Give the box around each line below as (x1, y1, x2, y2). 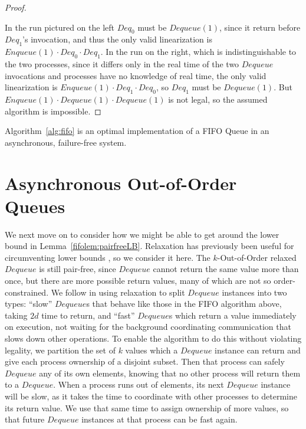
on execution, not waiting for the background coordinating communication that (5, 320, 291, 333)
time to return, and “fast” (41, 309, 135, 321)
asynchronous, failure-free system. (5, 136, 127, 148)
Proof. (5, 1, 27, 13)
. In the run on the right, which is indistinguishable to (100, 45, 297, 58)
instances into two (222, 286, 287, 298)
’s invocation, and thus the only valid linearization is (22, 33, 212, 45)
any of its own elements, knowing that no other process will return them (39, 366, 301, 379)
